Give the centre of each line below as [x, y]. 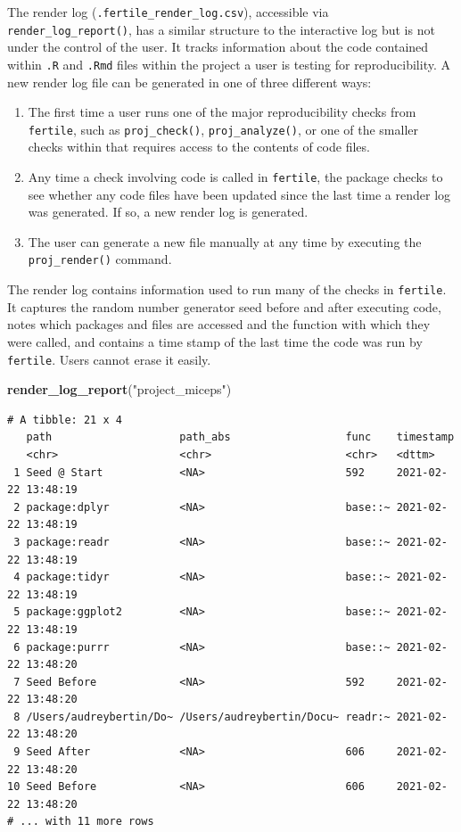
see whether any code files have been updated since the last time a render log [239, 194]
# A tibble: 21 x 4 [65, 420]
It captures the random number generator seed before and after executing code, [224, 306]
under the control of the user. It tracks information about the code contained [218, 47]
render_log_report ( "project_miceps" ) [119, 389]
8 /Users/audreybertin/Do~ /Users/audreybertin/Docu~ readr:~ [202, 717]
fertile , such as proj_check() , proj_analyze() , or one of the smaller [223, 129]
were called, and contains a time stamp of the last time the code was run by [215, 341]
